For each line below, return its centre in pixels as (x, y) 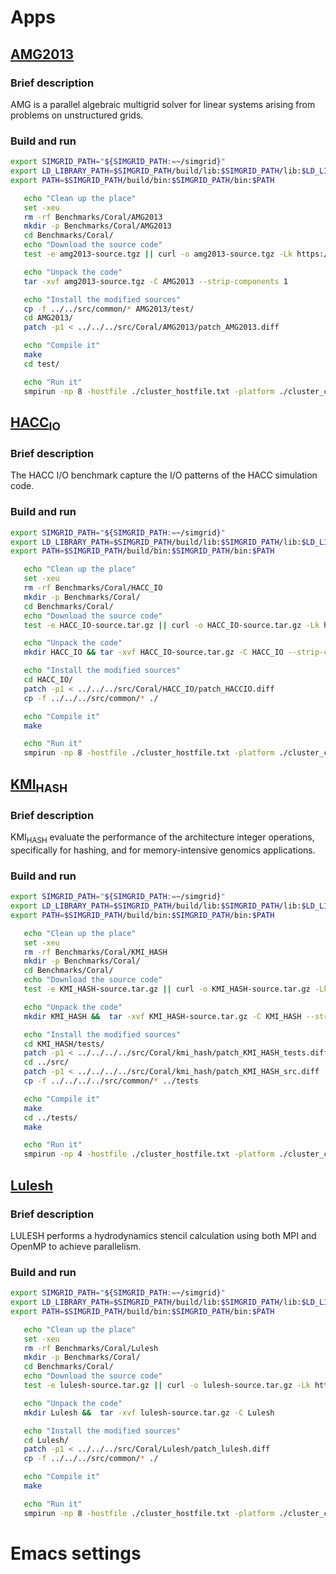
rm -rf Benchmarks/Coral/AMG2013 (93, 217)
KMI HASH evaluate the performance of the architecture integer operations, (162, 838)
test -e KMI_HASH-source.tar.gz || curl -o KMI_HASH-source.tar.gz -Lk (176, 989)
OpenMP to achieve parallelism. (76, 1246)
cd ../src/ (46, 1062)
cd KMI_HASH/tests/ (64, 1044)
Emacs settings (76, 1553)
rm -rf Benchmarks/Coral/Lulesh (91, 1348)
